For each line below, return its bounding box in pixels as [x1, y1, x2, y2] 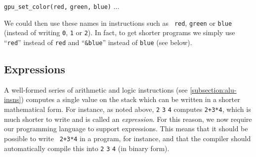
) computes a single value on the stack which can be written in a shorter [21, 94, 240, 105]
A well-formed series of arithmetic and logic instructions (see [4, 84, 188, 95]
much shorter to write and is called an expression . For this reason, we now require [4, 113, 252, 124]
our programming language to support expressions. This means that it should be [4, 123, 248, 134]
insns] [4, 94, 21, 105]
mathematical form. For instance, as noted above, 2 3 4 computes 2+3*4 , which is [4, 104, 251, 114]
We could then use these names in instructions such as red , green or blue [4, 17, 232, 28]
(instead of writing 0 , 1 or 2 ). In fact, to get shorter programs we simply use [4, 27, 235, 38]
